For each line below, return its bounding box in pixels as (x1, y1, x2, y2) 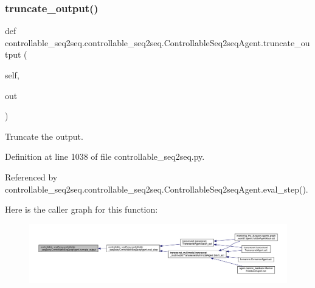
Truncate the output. (5, 129, 83, 142)
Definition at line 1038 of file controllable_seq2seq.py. (5, 150, 205, 163)
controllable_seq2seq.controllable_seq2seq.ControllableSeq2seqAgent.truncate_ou (5, 36, 310, 49)
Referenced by (5, 170, 58, 183)
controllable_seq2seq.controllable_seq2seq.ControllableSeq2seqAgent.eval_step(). (5, 182, 308, 195)
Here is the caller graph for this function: (5, 203, 158, 216)
